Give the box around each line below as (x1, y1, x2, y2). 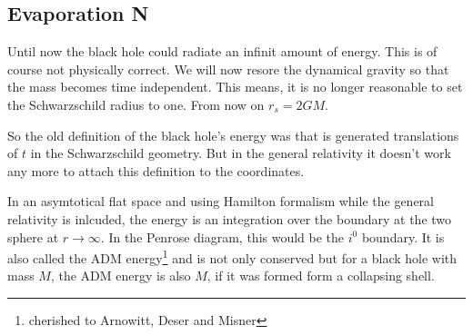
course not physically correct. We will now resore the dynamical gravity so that (7, 59, 449, 78)
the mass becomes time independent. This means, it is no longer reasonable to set (7, 77, 463, 96)
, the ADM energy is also (50, 266, 191, 285)
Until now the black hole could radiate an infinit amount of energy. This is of (7, 42, 438, 61)
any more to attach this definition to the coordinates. (7, 161, 305, 180)
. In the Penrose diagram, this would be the (100, 227, 345, 246)
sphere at (7, 227, 59, 246)
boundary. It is (361, 227, 445, 246)
